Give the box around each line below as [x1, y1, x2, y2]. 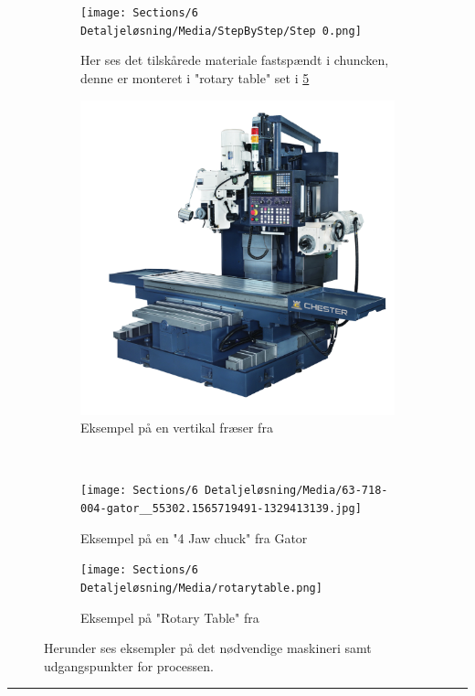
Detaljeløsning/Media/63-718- [205, 484, 388, 498]
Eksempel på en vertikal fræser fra [80, 418, 273, 437]
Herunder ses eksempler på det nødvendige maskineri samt [44, 638, 372, 658]
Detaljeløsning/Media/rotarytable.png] [80, 581, 322, 594]
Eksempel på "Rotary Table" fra [80, 607, 259, 626]
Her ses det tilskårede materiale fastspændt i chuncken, [80, 50, 389, 70]
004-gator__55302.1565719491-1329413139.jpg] [80, 501, 362, 515]
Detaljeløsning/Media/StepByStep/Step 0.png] [80, 24, 362, 37]
